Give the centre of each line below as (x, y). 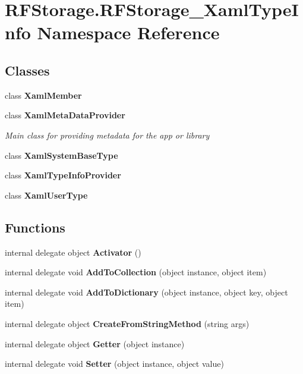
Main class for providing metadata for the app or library (107, 135)
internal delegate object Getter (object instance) (95, 343)
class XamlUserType (46, 195)
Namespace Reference (128, 32)
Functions (35, 227)
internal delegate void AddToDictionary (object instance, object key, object (146, 292)
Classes (27, 70)
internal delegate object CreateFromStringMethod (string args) (127, 323)
